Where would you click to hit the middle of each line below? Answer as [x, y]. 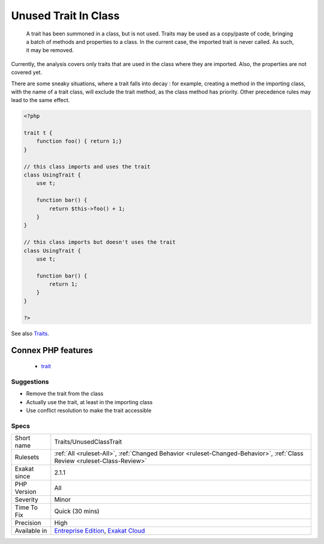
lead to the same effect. [40, 100]
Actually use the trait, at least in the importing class [89, 402]
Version [25, 492]
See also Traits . [30, 333]
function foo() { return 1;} [79, 141]
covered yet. [26, 73]
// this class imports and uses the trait [87, 166]
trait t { [38, 133]
